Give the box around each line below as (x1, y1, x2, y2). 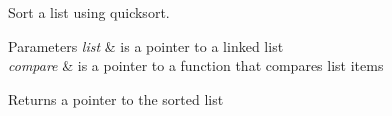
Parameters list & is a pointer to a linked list (8, 35, 284, 56)
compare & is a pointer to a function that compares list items (8, 55, 384, 76)
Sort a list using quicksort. (8, 2, 170, 22)
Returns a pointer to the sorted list (8, 88, 224, 109)
